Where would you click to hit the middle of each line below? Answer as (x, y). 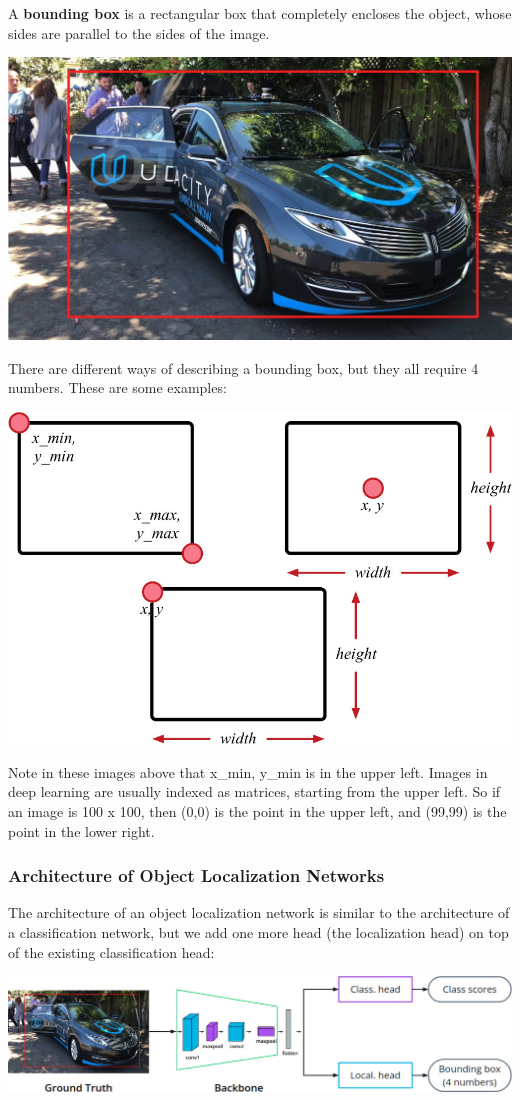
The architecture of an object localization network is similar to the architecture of (259, 912)
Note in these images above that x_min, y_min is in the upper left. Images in (248, 771)
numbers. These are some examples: (117, 387)
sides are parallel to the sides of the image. (139, 32)
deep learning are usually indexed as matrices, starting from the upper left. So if (254, 791)
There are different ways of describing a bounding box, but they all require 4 (243, 367)
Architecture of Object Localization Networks (196, 875)
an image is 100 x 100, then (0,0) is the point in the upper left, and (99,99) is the (257, 810)
